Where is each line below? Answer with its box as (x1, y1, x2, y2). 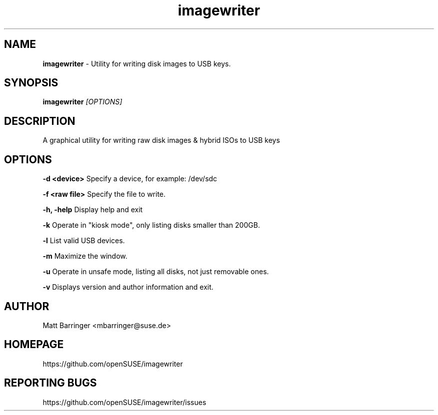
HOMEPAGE (4, 338, 64, 351)
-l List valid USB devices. (42, 236, 125, 245)
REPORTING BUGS (4, 377, 97, 390)
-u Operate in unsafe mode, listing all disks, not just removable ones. (42, 267, 269, 276)
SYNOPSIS (4, 76, 58, 89)
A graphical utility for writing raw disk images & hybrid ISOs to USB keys (42, 136, 280, 145)
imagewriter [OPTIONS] (42, 97, 122, 106)
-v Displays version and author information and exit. (42, 283, 213, 292)
